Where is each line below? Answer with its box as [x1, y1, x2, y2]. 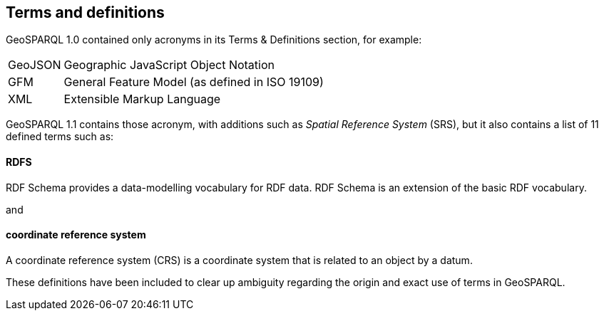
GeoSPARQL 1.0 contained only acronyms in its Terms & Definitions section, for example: [6, 33, 422, 46]
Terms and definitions [6, 4, 165, 21]
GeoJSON [8, 58, 61, 73]
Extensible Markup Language [63, 92, 221, 107]
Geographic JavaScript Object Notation [63, 58, 275, 73]
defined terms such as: [6, 130, 114, 143]
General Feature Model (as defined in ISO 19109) [63, 75, 324, 90]
